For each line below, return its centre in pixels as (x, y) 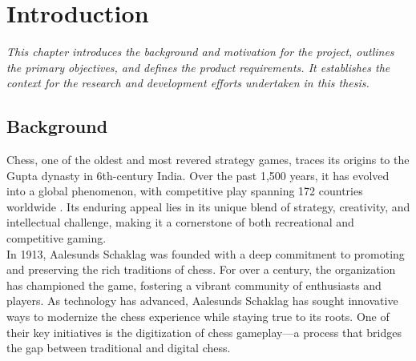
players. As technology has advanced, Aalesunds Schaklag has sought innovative (202, 301)
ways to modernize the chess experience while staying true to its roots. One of (198, 317)
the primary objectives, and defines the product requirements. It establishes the (198, 67)
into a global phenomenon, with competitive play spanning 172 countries (185, 191)
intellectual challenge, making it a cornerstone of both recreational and (180, 222)
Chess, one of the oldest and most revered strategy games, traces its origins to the (208, 160)
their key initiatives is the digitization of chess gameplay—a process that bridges (204, 332)
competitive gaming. (57, 238)
